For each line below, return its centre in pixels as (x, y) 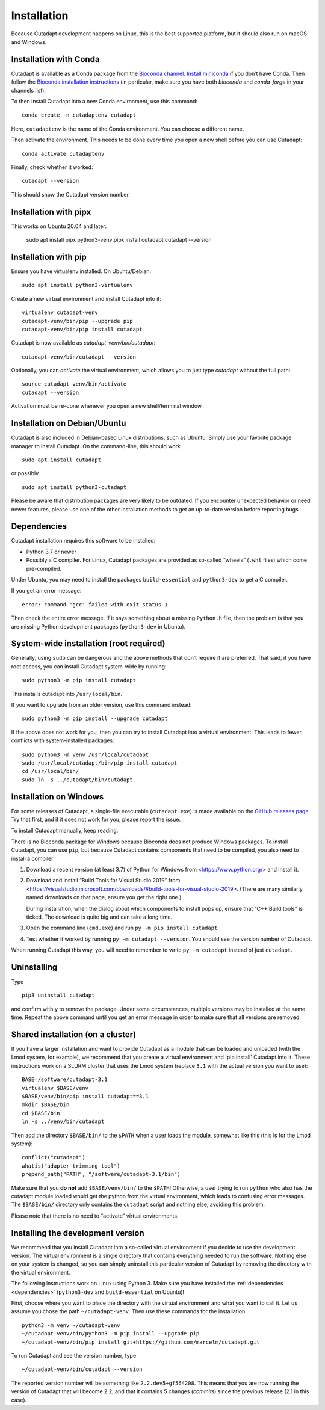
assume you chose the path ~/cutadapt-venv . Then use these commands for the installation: (129, 1311)
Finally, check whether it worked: (52, 167)
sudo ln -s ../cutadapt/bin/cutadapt (78, 780)
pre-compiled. (44, 568)
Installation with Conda (55, 59)
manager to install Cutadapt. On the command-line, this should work (96, 446)
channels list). (29, 90)
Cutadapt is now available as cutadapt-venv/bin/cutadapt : (83, 343)
